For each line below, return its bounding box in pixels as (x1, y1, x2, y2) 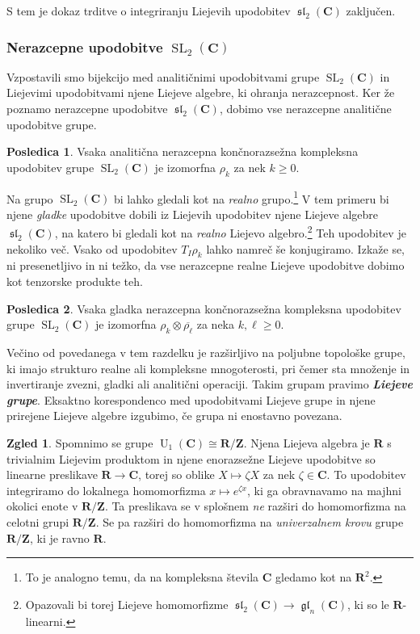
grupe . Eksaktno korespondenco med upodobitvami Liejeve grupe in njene (6, 391, 376, 408)
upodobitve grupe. (6, 115, 97, 132)
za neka (196, 316, 234, 333)
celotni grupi (6, 513, 69, 530)
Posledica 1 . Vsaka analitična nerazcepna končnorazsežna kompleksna (6, 143, 359, 160)
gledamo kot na (275, 569, 352, 586)
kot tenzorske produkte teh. (6, 273, 143, 290)
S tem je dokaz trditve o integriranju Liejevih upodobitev (6, 2, 291, 19)
